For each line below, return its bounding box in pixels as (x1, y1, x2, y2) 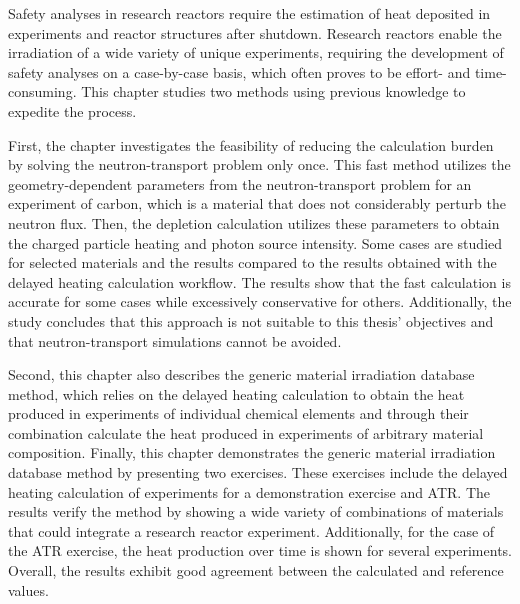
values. (8, 579, 49, 600)
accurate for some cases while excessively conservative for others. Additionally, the (8, 291, 512, 312)
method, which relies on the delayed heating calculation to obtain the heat (8, 383, 465, 404)
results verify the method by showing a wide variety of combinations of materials (8, 501, 504, 522)
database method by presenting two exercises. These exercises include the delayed (8, 462, 508, 483)
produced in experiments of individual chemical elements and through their (8, 403, 469, 424)
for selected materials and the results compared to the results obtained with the (8, 252, 497, 273)
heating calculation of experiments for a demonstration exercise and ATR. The (8, 481, 491, 502)
